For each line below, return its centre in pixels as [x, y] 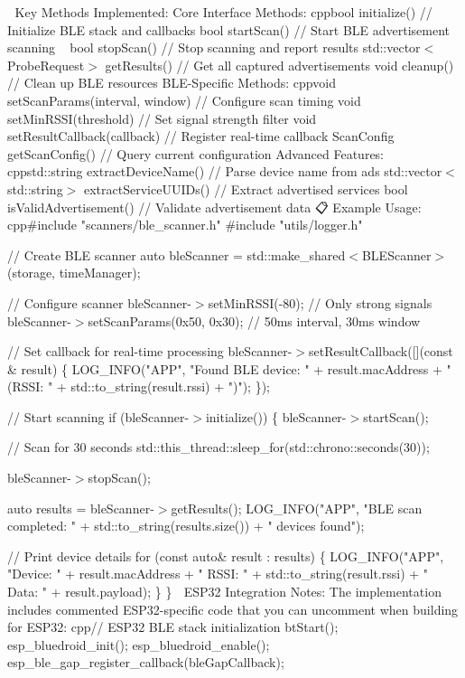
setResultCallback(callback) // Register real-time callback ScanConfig [201, 136]
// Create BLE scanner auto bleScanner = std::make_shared [177, 254]
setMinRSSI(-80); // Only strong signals [320, 302]
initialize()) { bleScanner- [276, 416]
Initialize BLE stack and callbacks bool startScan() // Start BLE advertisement [229, 29]
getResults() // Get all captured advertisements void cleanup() [279, 65]
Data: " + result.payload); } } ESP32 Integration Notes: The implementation [224, 592]
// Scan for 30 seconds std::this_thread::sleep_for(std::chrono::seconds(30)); [219, 447]
